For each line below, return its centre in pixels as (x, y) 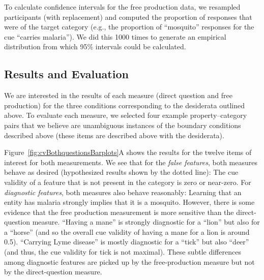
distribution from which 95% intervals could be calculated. (95, 46)
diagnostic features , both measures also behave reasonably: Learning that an (123, 192)
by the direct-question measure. (53, 272)
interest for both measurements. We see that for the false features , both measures (131, 162)
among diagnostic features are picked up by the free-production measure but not (129, 261)
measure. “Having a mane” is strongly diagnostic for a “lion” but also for (146, 222)
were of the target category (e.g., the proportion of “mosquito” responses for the (129, 27)
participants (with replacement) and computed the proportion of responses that (128, 17)
